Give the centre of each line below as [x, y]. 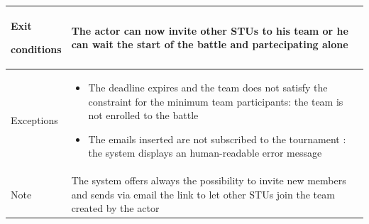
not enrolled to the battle [143, 115]
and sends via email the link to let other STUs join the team [203, 194]
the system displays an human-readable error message [205, 153]
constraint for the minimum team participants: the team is [216, 101]
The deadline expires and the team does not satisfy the [208, 87]
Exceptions [34, 120]
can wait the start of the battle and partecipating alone [210, 44]
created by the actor [115, 208]
